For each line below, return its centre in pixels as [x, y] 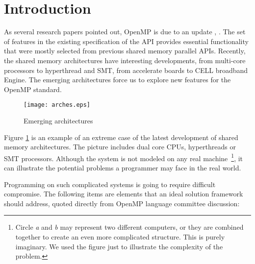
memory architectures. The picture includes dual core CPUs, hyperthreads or [120, 147]
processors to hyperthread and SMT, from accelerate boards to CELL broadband [126, 70]
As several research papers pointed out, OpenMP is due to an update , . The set [125, 32]
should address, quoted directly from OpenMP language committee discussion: [122, 203]
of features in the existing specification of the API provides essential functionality [126, 41]
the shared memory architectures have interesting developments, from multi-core [125, 60]
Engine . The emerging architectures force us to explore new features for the [117, 80]
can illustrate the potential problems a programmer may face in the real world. [123, 167]
